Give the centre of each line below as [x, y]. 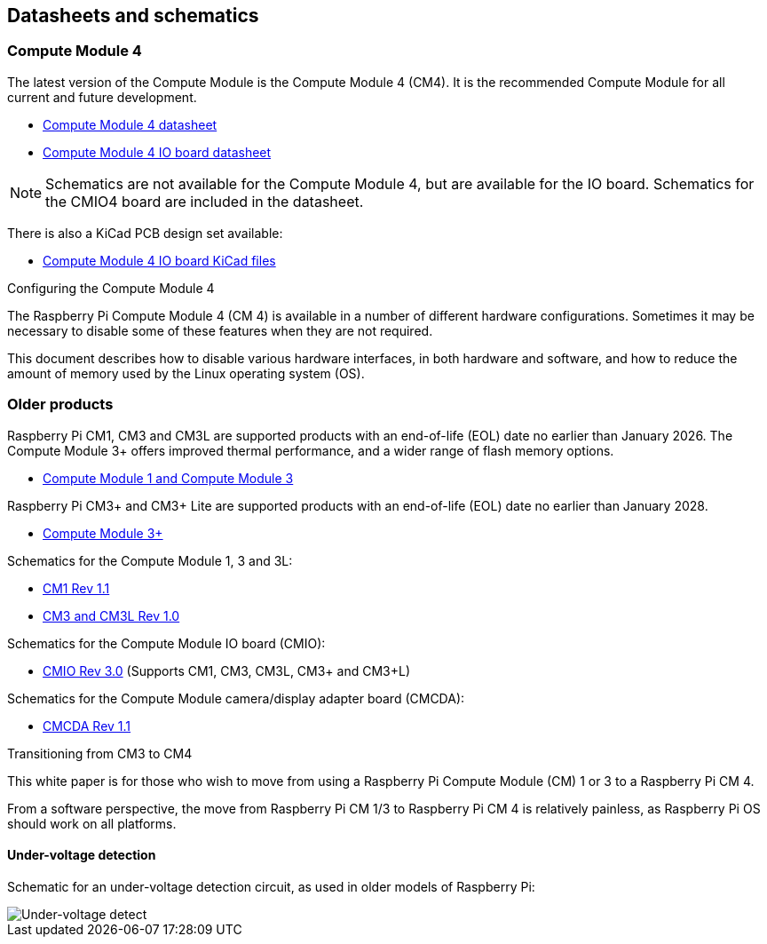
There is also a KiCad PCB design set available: [145, 233]
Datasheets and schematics [133, 16]
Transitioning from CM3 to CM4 [100, 753]
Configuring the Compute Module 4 [111, 288]
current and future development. [102, 97]
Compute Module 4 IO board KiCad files [159, 260]
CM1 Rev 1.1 [76, 588]
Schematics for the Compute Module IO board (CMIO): [166, 643]
